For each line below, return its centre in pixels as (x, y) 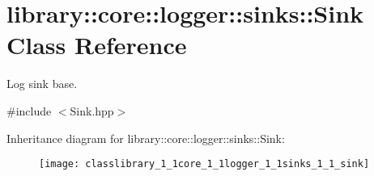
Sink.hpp (92, 110)
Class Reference (97, 45)
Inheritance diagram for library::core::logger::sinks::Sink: (146, 138)
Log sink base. (42, 84)
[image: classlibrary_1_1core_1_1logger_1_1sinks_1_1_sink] (204, 164)
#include (29, 110)
